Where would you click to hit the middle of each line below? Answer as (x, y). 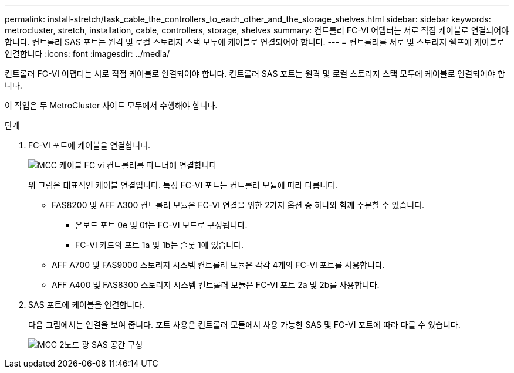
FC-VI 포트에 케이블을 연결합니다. (89, 145)
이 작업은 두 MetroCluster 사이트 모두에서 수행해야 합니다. (111, 105)
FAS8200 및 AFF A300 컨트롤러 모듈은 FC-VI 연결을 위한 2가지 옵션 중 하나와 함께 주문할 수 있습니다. (238, 205)
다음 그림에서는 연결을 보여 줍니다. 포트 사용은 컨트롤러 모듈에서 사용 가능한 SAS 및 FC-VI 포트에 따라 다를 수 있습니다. (244, 325)
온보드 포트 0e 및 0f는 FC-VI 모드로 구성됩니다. (161, 225)
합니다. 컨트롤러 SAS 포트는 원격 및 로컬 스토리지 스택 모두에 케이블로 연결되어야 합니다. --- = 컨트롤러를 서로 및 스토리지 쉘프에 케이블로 (255, 42)
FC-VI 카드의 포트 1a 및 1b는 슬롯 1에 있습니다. (160, 245)
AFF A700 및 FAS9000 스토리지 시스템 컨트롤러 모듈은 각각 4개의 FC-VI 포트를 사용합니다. (218, 265)
